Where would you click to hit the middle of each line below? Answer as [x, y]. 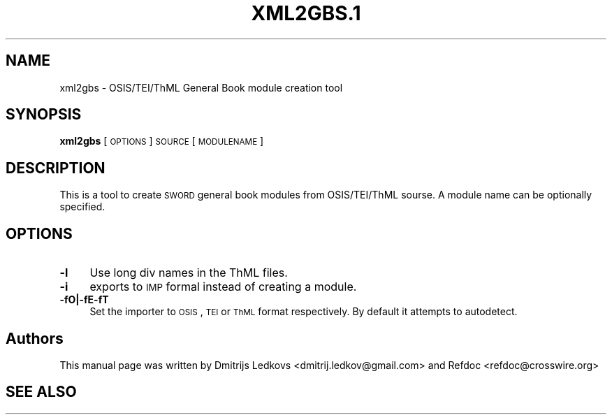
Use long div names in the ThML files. [189, 273]
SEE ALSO [41, 392]
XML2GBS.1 [306, 13]
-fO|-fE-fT [84, 300]
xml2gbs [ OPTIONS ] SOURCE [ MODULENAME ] [162, 141]
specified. [82, 207]
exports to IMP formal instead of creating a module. [223, 287]
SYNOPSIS [44, 115]
